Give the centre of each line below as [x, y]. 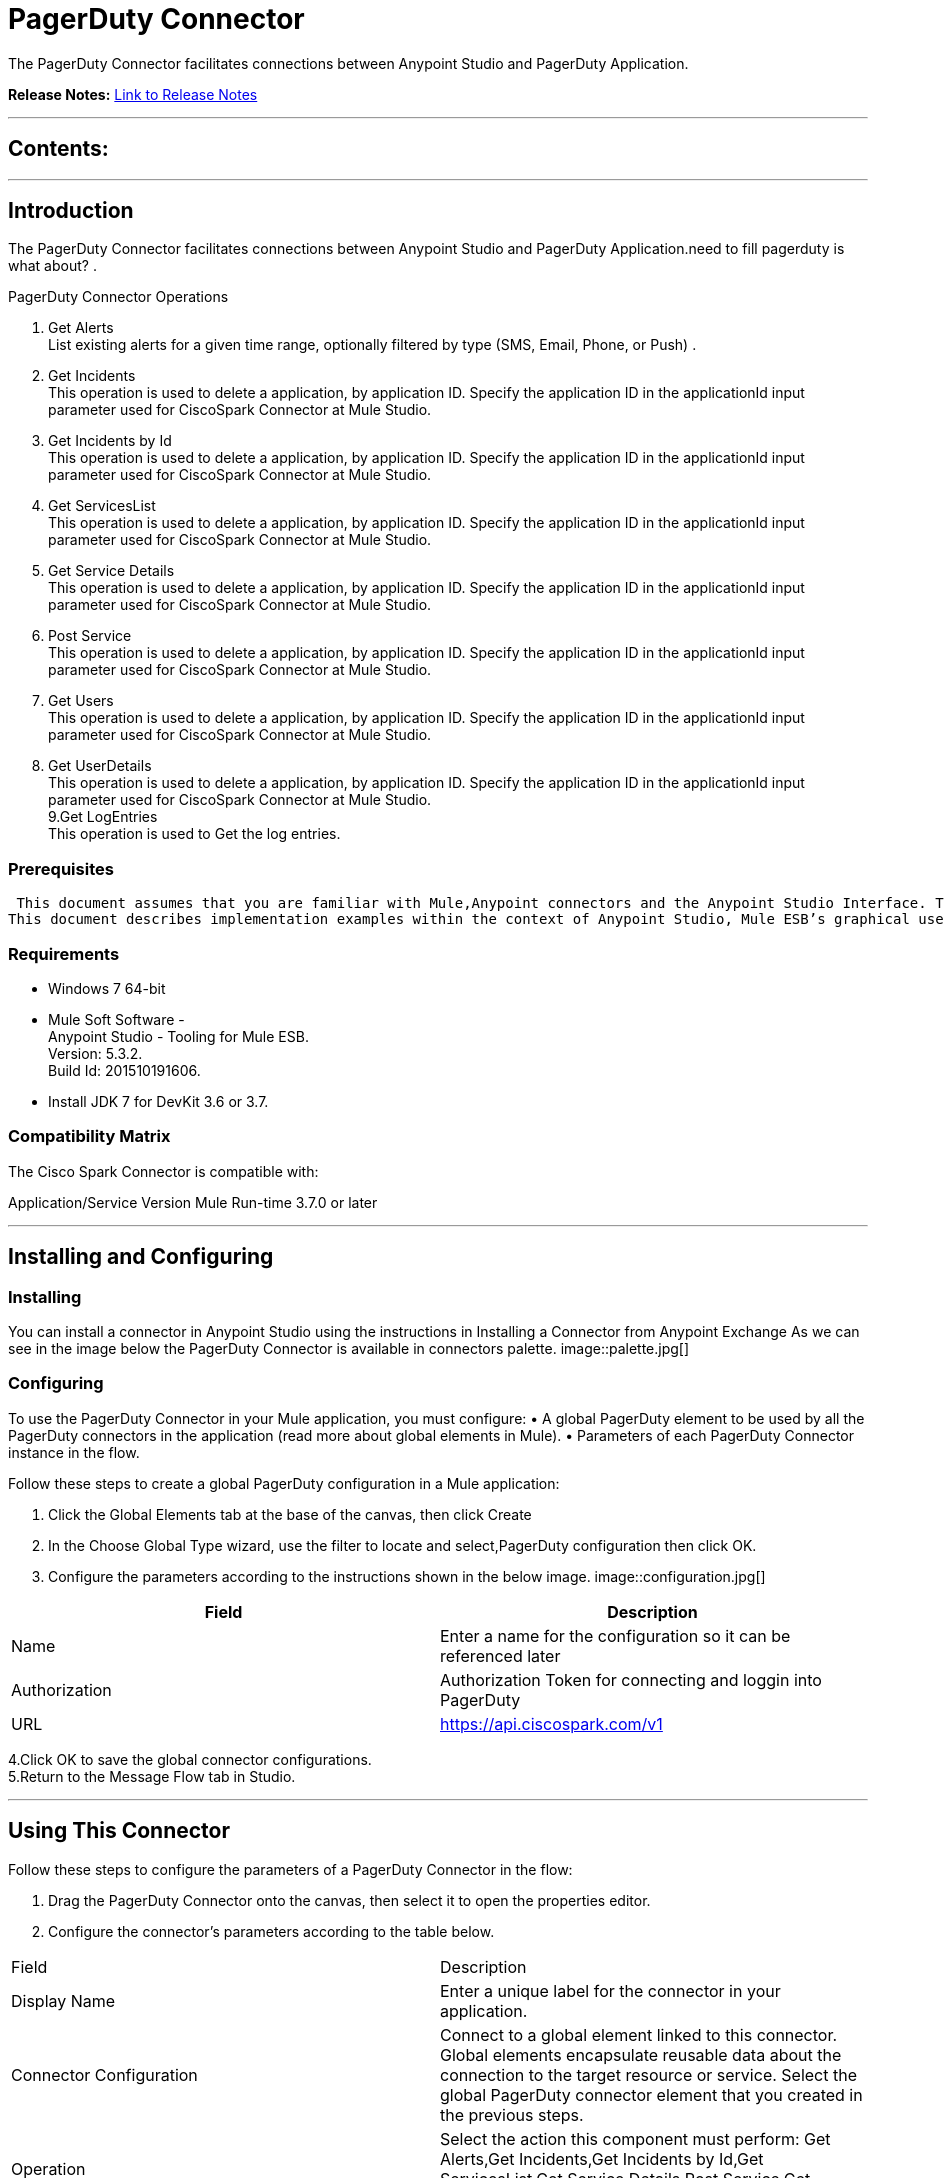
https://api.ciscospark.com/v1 [551, 1723]
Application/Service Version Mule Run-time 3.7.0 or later [193, 1202]
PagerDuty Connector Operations [118, 297]
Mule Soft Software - [116, 1019]
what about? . [52, 266]
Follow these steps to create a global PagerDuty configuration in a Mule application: [284, 1483]
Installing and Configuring [141, 1257]
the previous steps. [512, 2114]
